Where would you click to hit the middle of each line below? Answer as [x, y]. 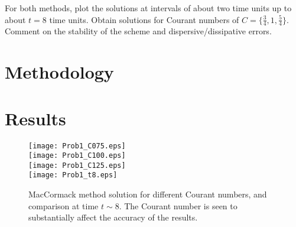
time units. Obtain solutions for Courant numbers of [144, 19]
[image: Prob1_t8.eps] [73, 175]
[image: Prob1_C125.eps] [77, 165]
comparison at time [64, 205]
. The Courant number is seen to [178, 205]
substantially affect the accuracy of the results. [113, 217]
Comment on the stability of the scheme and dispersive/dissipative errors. [138, 31]
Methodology [59, 72]
